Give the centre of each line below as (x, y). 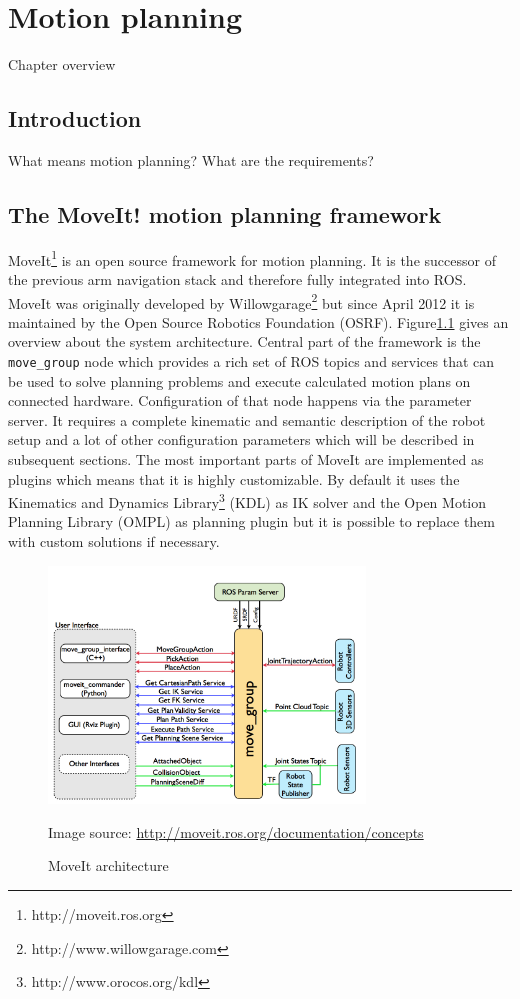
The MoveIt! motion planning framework (225, 213)
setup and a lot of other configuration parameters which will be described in (241, 439)
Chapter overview (62, 64)
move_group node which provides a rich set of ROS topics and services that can (251, 361)
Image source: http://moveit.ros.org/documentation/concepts (236, 831)
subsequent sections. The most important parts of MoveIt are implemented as (246, 459)
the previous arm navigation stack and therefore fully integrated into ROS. (237, 278)
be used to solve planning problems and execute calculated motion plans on (239, 380)
